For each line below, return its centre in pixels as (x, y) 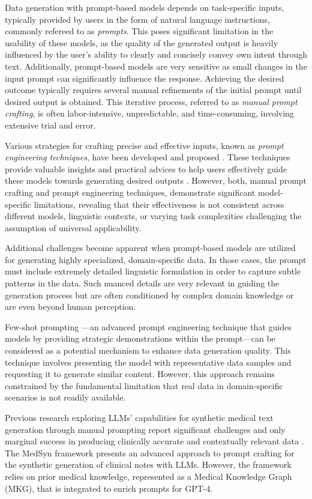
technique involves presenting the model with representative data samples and (148, 362)
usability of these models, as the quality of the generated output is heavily (142, 42)
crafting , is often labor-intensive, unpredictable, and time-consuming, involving (149, 113)
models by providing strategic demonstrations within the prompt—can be (140, 338)
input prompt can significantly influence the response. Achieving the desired (145, 78)
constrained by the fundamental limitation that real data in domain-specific (144, 385)
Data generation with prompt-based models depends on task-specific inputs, (145, 7)
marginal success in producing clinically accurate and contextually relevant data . (154, 441)
